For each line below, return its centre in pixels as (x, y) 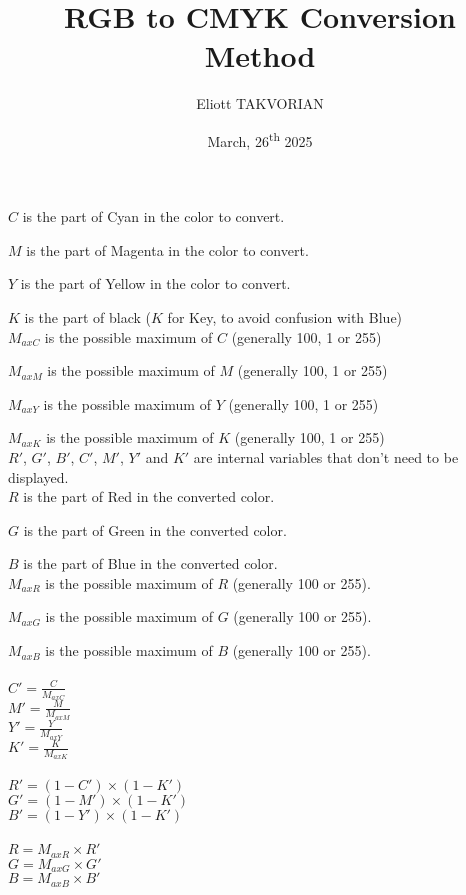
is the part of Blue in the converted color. (150, 563)
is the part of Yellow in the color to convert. (155, 283)
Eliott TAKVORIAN (260, 103)
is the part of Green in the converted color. (155, 529)
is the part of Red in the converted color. (149, 496)
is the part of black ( (88, 316)
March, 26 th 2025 (260, 139)
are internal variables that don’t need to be (326, 456)
